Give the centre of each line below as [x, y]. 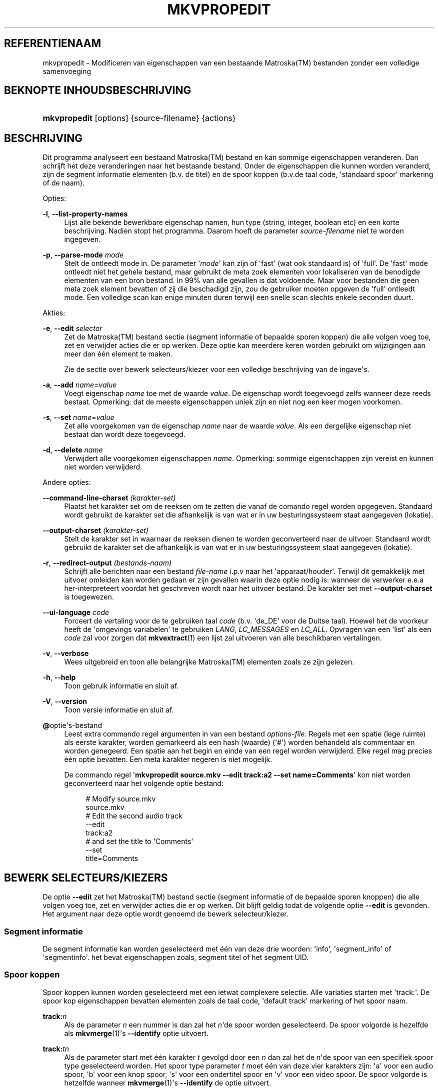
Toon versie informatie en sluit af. [119, 710]
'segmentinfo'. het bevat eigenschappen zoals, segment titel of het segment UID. [176, 957]
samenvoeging [67, 71]
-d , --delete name [73, 450]
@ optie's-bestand [72, 725]
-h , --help [59, 677]
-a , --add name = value [80, 385]
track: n [55, 1016]
